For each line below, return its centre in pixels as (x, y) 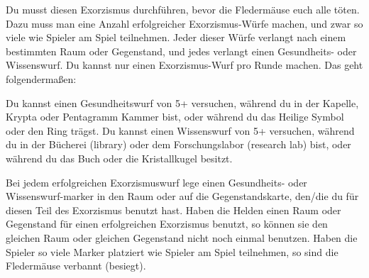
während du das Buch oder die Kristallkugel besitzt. (119, 158)
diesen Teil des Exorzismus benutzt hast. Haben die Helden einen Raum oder (174, 210)
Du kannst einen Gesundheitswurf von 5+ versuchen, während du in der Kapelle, (182, 102)
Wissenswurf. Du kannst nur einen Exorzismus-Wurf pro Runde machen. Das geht (184, 65)
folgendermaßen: (41, 78)
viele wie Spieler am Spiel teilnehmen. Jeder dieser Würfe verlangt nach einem (176, 37)
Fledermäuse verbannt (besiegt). (76, 266)
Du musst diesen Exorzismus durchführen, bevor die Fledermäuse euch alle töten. (183, 9)
